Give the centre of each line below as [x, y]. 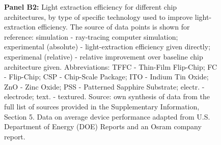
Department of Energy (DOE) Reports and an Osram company [103, 126]
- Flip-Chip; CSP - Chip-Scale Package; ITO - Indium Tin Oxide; [106, 77]
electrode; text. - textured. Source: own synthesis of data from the [107, 96]
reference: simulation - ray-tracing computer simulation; [91, 36]
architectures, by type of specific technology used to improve [99, 17]
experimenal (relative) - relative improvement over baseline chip [104, 56]
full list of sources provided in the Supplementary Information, [102, 106]
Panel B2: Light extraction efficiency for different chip [91, 7]
